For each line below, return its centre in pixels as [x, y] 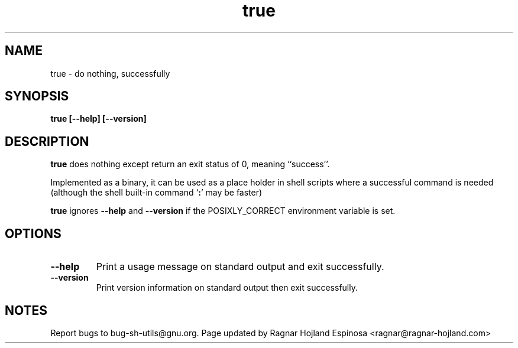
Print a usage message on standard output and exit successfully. [240, 267]
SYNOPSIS [37, 96]
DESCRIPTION [47, 141]
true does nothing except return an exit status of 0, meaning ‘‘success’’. [190, 164]
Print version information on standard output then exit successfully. [227, 288]
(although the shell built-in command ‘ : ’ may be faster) [156, 193]
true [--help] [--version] [98, 119]
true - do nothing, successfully [110, 73]
